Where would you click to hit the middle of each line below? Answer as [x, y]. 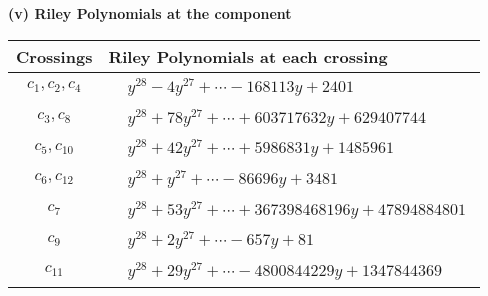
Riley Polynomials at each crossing [248, 56]
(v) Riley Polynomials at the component [150, 13]
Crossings [54, 56]
